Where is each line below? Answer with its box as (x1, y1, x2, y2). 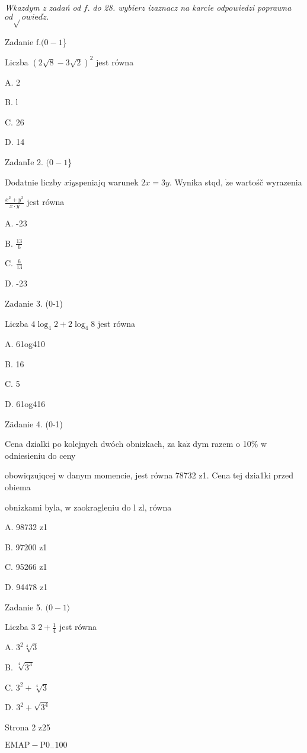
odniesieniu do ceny (5, 449, 76, 461)
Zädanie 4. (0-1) (5, 417, 63, 430)
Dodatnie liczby (5, 175, 62, 188)
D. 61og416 (5, 398, 46, 410)
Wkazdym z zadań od (5, 1, 81, 13)
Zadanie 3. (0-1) (5, 297, 63, 309)
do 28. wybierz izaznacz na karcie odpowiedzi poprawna (92, 1, 292, 13)
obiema (5, 481, 31, 493)
